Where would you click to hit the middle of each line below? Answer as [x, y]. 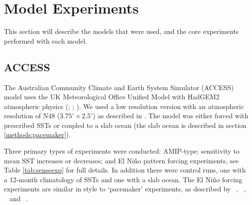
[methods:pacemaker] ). [37, 134]
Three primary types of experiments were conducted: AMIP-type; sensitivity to [122, 151]
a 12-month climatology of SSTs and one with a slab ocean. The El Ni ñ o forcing [123, 179]
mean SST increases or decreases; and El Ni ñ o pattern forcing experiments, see [121, 160]
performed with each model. [46, 40]
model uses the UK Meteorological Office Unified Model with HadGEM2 [112, 97]
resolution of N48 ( [32, 116]
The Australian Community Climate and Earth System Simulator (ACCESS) [119, 87]
